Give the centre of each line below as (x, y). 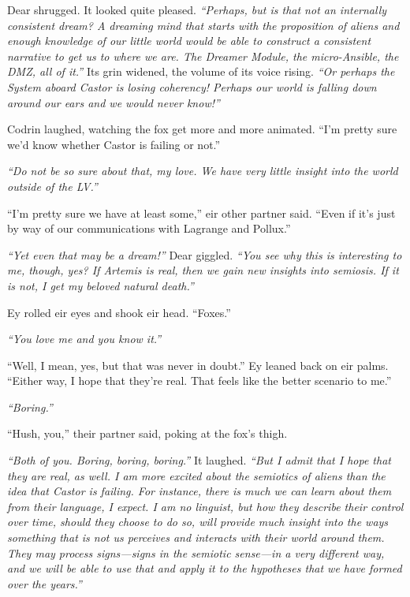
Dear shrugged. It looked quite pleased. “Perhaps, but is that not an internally (197, 9)
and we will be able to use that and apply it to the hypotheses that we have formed (205, 568)
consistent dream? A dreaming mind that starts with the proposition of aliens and (203, 25)
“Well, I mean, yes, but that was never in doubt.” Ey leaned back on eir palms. (198, 365)
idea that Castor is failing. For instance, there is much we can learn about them (199, 491)
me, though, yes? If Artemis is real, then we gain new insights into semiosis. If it (203, 270)
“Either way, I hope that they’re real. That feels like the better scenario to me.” (199, 381)
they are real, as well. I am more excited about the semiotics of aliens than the (196, 475)
